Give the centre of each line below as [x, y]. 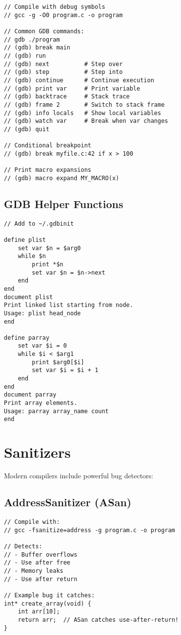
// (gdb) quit [27, 129]
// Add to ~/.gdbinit [39, 223]
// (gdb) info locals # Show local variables [83, 113]
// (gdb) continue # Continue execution [79, 80]
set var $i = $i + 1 [65, 370]
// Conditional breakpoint [48, 146]
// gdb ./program [32, 39]
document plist [29, 297]
